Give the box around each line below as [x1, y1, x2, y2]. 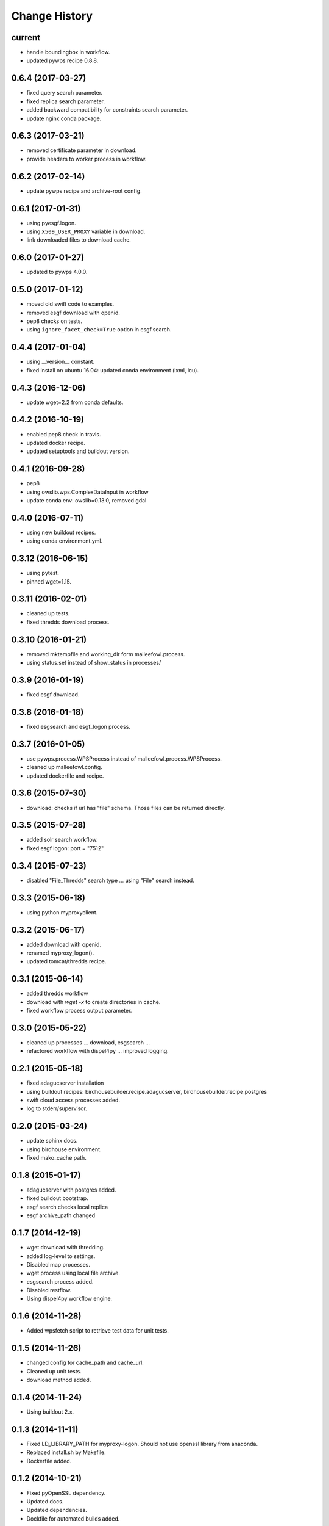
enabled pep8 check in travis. [26, 430, 101, 438]
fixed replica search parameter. [26, 98, 105, 105]
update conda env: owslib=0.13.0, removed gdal [26, 496, 147, 504]
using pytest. [26, 570, 59, 577]
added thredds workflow [26, 989, 88, 997]
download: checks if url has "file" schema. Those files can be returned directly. [26, 804, 225, 811]
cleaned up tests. [26, 610, 70, 617]
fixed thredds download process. [26, 618, 110, 626]
